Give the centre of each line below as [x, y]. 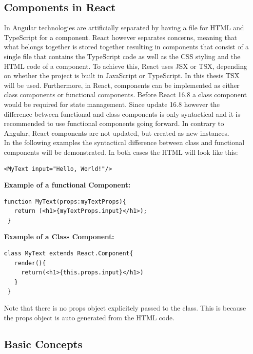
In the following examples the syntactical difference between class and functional [124, 142]
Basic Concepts [43, 344]
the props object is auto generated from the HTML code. [89, 317]
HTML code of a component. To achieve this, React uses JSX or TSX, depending [126, 66]
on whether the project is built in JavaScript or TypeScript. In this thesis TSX [122, 75]
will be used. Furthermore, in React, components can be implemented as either [122, 85]
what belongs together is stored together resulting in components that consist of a [126, 47]
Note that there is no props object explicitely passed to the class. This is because [125, 308]
